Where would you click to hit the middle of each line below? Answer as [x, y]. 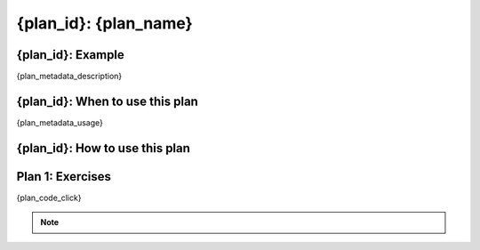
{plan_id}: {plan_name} [104, 23]
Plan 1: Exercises [64, 177]
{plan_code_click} [49, 198]
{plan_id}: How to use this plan [104, 148]
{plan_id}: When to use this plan [108, 101]
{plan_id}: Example [70, 55]
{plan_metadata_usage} [60, 122]
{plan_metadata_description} [69, 77]
